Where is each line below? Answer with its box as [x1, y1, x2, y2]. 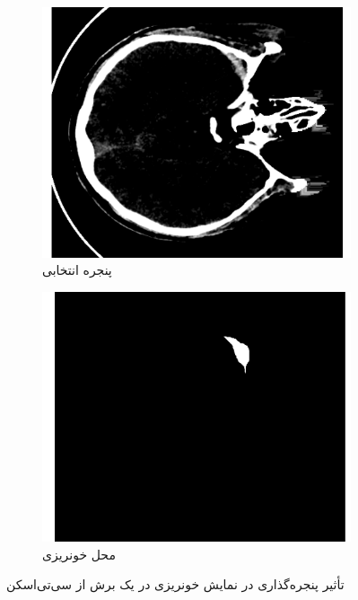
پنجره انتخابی [42, 260, 112, 279]
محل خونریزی [42, 544, 116, 563]
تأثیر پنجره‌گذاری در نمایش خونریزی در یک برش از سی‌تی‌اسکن [6, 575, 345, 594]
